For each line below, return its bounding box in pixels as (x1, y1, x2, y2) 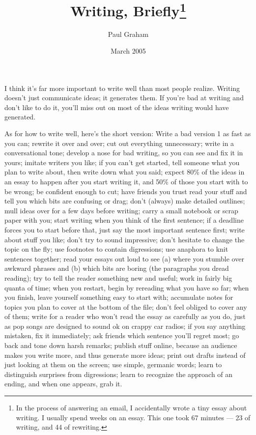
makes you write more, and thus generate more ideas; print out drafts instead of (4, 349, 246, 360)
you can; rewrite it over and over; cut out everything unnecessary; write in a (4, 138, 234, 148)
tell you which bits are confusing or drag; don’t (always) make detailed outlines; (4, 196, 245, 206)
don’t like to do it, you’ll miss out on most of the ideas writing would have (4, 102, 229, 112)
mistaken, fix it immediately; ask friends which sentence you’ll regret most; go (4, 330, 239, 341)
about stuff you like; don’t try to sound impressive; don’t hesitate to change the (4, 234, 245, 244)
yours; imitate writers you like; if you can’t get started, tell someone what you (4, 157, 240, 167)
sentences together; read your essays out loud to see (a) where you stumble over (4, 253, 244, 263)
